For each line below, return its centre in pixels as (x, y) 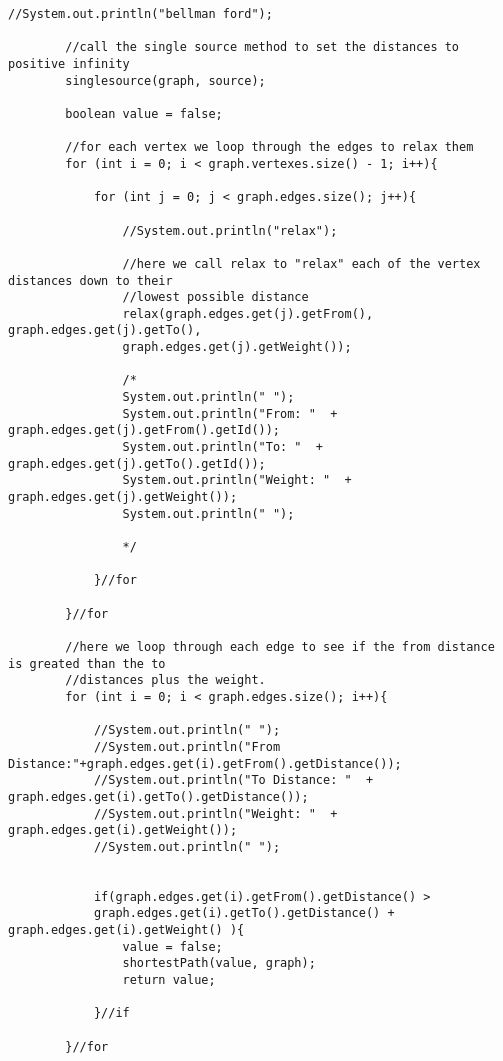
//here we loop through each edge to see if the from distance (280, 646)
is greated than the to (87, 663)
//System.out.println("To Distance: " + (233, 780)
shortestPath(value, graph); (219, 963)
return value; (169, 980)
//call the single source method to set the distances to (262, 47)
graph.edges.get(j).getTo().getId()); (137, 463)
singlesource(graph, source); (165, 80)
